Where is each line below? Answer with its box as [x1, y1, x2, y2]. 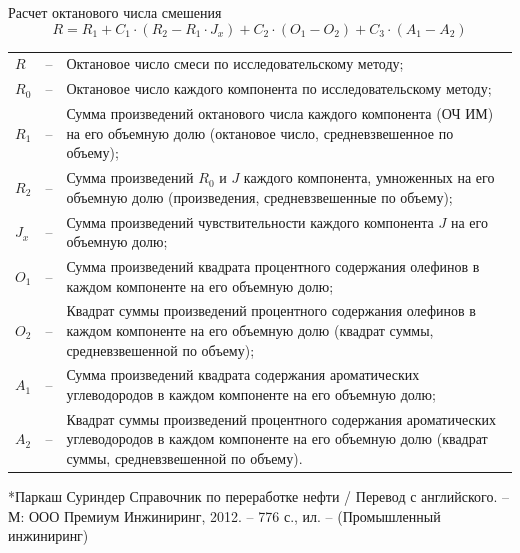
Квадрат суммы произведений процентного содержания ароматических [66, 408, 497, 429]
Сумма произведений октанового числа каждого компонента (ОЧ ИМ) [66, 103, 494, 124]
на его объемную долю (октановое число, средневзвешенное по [66, 122, 454, 143]
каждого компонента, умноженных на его [243, 167, 495, 188]
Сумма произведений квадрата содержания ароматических [66, 364, 420, 385]
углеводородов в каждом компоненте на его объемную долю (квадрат [66, 428, 488, 449]
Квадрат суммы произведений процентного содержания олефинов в [66, 300, 476, 321]
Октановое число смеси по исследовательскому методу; [66, 53, 404, 74]
